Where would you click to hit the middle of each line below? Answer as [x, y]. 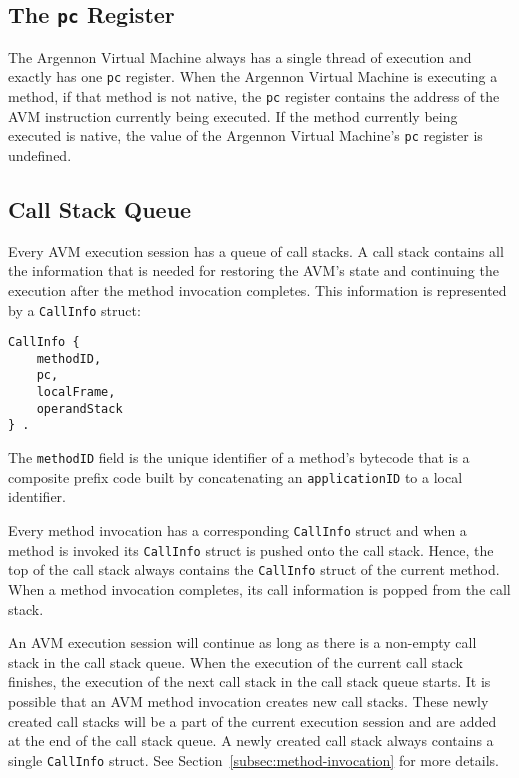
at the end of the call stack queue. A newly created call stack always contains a [251, 740]
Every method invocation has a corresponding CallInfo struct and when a [237, 530]
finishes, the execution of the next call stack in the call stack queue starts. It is [249, 681]
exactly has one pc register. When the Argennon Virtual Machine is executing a [253, 76]
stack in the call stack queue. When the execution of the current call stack [235, 661]
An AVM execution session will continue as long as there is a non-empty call [242, 642]
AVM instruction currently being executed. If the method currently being [233, 115]
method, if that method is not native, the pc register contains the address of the [254, 96]
